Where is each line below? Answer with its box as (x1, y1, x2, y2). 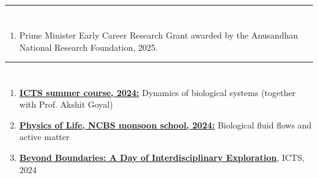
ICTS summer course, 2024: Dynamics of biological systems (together (19, 86, 296, 98)
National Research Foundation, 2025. (19, 40, 158, 53)
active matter (19, 130, 70, 143)
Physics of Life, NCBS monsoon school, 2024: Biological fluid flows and (19, 118, 312, 131)
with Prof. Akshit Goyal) (19, 98, 113, 111)
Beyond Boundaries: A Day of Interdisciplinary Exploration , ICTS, (19, 150, 305, 163)
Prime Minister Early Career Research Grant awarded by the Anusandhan (19, 29, 298, 42)
